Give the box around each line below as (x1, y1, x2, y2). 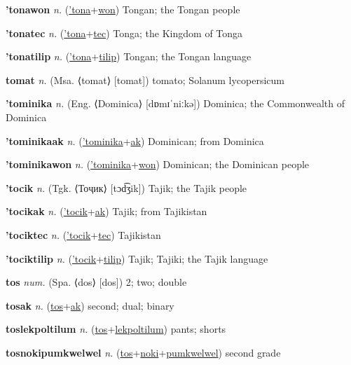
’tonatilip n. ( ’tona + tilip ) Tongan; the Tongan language (6, 49, 252, 64)
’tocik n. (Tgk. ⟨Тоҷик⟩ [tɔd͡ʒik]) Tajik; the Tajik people (6, 180, 247, 195)
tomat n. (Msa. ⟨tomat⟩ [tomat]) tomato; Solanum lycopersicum (6, 72, 284, 87)
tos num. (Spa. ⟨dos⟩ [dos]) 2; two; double (6, 275, 187, 289)
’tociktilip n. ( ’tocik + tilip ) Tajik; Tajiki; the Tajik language (6, 251, 268, 266)
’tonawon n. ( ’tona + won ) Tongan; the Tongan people (6, 2, 240, 16)
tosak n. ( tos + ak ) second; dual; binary (6, 298, 174, 312)
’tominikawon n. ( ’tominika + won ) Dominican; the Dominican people (6, 157, 310, 172)
